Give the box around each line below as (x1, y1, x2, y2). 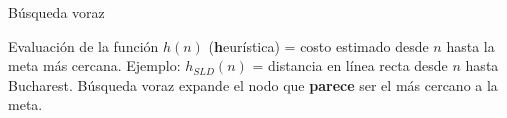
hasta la (446, 35, 495, 56)
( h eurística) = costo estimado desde (208, 35, 429, 56)
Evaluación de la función (8, 35, 159, 56)
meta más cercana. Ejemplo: (8, 55, 181, 76)
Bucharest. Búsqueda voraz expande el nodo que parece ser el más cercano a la (8, 74, 498, 95)
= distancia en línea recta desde (252, 55, 448, 76)
